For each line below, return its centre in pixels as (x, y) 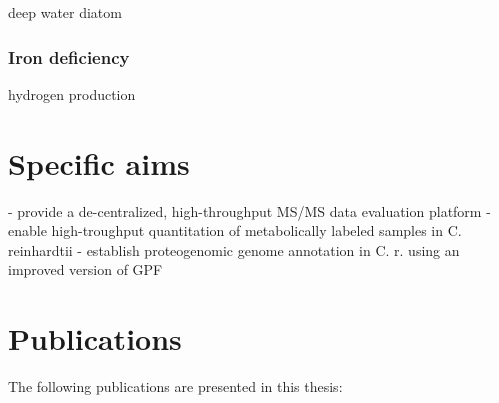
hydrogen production (72, 93)
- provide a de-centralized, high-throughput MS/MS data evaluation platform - (249, 210)
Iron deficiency (69, 56)
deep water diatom (65, 12)
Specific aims (99, 162)
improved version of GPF (85, 269)
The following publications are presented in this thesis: (175, 386)
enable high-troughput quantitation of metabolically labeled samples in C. (235, 230)
